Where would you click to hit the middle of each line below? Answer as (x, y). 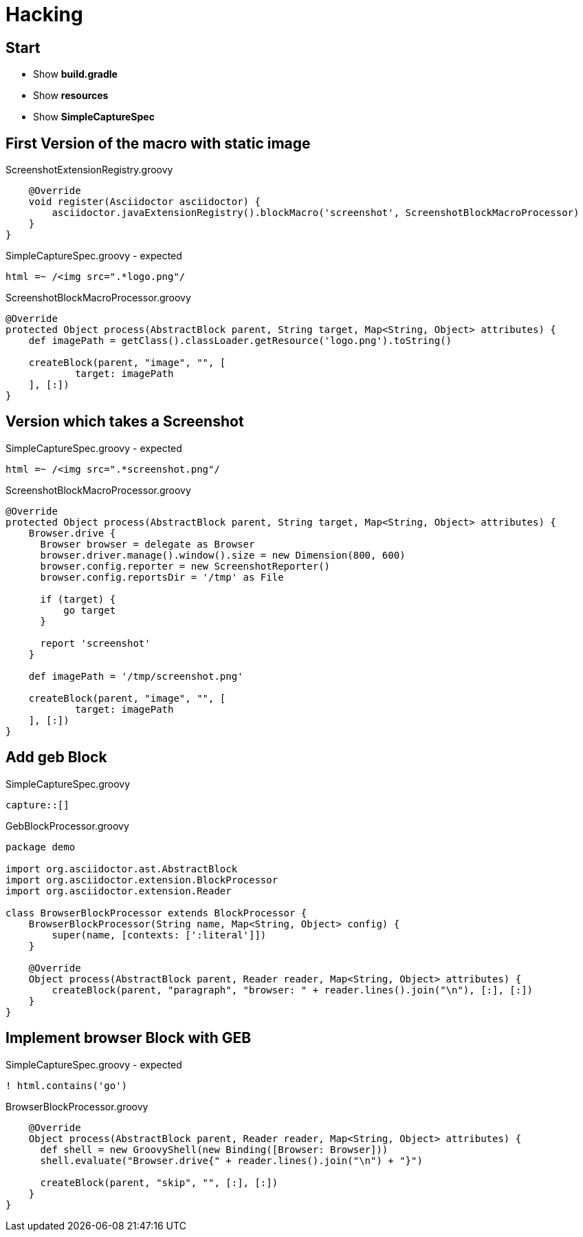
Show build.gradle (75, 74)
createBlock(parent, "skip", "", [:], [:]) (159, 1182)
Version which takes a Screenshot (125, 422)
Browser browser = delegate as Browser (147, 544)
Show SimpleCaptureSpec (94, 117)
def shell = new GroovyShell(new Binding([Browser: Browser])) (214, 1149)
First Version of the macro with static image (158, 143)
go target (90, 610)
